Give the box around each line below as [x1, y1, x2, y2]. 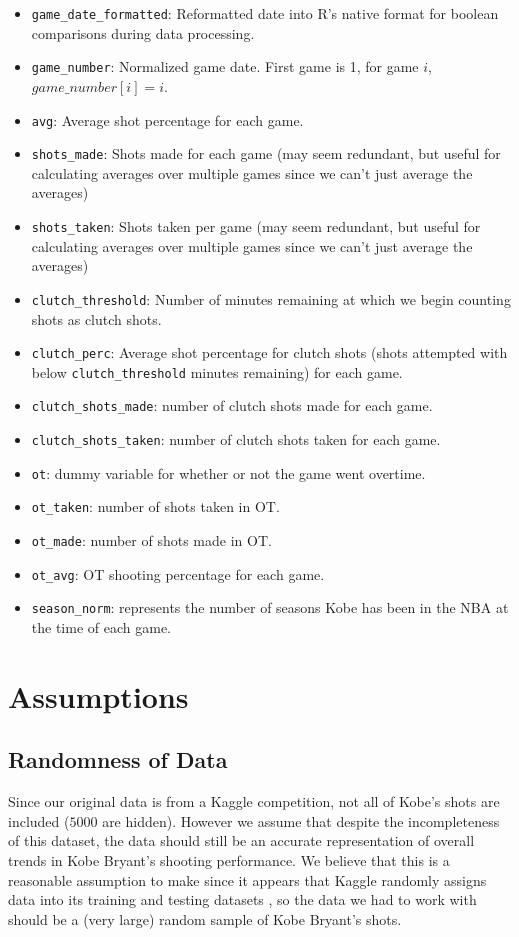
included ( [8, 810, 70, 831]
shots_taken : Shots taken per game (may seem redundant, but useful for [31, 216, 481, 236]
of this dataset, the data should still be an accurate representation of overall [8, 830, 475, 851]
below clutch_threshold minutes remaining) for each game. [31, 361, 403, 382]
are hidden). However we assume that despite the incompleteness [102, 810, 500, 831]
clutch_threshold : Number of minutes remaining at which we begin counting [31, 288, 511, 309]
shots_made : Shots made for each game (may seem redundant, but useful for [31, 143, 501, 164]
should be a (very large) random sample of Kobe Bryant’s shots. [8, 908, 402, 929]
